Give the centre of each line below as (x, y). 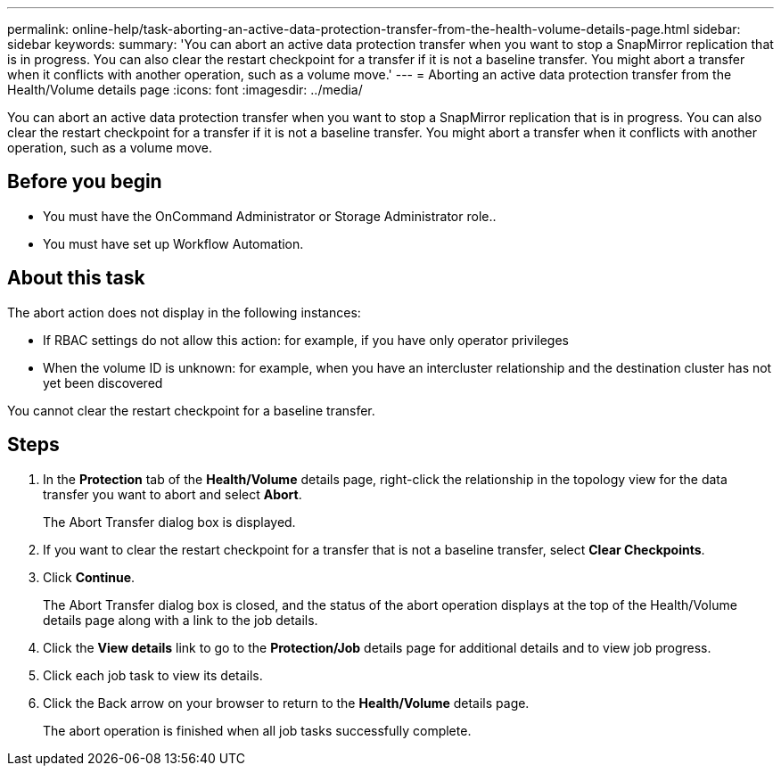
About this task (76, 278)
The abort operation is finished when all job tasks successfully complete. (257, 730)
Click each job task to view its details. (153, 675)
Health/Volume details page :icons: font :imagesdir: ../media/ (185, 90)
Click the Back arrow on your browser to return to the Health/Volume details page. (286, 703)
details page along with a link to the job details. (181, 620)
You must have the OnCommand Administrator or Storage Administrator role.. (270, 216)
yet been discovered (103, 382)
